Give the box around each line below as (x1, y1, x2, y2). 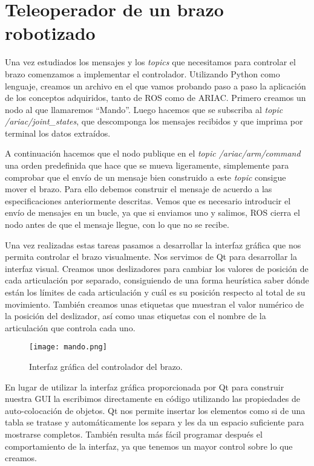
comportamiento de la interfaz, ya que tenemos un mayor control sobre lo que (5, 439, 293, 452)
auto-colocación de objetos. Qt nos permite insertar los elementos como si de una (5, 404, 306, 416)
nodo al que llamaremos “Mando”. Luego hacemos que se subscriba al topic (5, 103, 283, 115)
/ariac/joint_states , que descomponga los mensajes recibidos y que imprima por (5, 115, 303, 128)
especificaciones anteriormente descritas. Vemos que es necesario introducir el (5, 194, 291, 207)
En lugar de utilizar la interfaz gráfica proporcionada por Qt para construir (5, 380, 284, 393)
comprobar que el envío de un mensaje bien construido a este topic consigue (5, 170, 286, 183)
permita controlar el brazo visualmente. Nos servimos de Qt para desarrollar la (5, 250, 297, 263)
